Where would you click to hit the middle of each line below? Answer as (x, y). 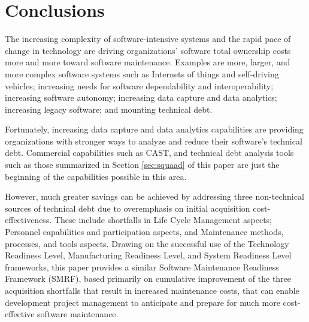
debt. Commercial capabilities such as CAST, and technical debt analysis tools (149, 153)
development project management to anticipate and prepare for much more (143, 302)
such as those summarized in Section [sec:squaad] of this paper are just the (142, 165)
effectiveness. (28, 220)
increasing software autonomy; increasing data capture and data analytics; (141, 97)
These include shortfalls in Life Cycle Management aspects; (163, 220)
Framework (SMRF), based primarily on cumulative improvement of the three (148, 279)
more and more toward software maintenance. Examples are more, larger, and (148, 62)
